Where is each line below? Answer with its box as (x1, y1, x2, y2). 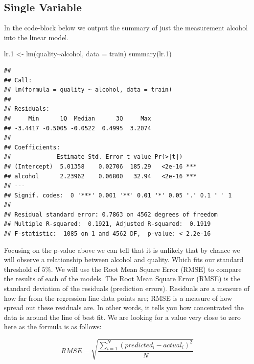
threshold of (4, 264, 40, 274)
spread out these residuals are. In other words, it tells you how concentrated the (4, 302, 244, 313)
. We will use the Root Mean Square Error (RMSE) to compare (51, 264, 242, 274)
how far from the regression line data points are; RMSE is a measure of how (4, 292, 232, 303)
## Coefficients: (4, 144, 60, 151)
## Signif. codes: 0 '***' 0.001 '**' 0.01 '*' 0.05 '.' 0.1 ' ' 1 (4, 192, 232, 199)
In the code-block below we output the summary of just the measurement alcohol (4, 23, 248, 33)
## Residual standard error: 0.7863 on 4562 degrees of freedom (4, 211, 218, 218)
